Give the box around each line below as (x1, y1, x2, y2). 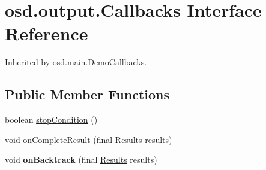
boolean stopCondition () (5, 113, 98, 126)
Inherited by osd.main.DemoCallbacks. (5, 56, 147, 68)
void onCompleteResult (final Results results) (5, 133, 172, 145)
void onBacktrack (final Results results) (5, 153, 157, 166)
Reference (5, 21, 88, 45)
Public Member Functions (5, 85, 169, 104)
